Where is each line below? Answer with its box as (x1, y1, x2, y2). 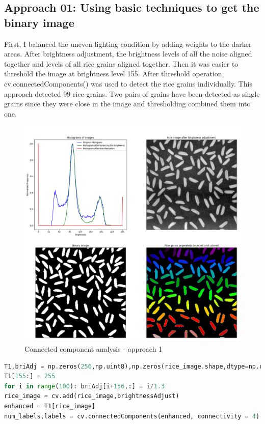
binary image (4, 14, 74, 30)
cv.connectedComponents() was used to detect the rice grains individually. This (4, 78, 252, 89)
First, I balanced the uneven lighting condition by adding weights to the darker (4, 38, 252, 49)
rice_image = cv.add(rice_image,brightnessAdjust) (4, 392, 179, 400)
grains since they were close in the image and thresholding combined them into (4, 98, 251, 109)
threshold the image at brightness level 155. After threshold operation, (4, 68, 224, 79)
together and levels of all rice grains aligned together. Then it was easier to (4, 58, 238, 69)
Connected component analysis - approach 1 (24, 343, 163, 354)
